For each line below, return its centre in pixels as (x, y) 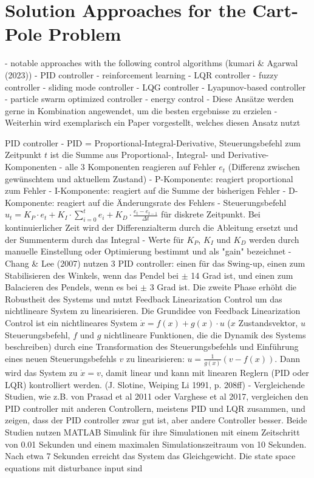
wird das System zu (41, 373)
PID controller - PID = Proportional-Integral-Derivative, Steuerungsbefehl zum (153, 142)
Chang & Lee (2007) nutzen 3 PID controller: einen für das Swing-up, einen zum (155, 263)
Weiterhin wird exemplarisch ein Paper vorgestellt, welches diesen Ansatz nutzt (153, 122)
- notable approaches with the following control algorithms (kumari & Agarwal (152, 63)
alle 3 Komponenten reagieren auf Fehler (141, 167)
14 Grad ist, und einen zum (242, 275)
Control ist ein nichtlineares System (71, 322)
